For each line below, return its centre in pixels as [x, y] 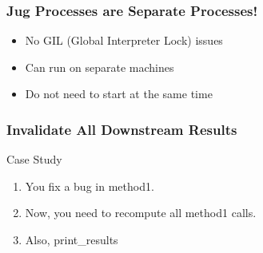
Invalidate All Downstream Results [122, 129]
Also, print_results [72, 239]
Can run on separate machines [100, 67]
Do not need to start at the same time [119, 94]
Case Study [34, 159]
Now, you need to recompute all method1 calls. [141, 213]
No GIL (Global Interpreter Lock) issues [124, 40]
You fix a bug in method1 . [90, 186]
